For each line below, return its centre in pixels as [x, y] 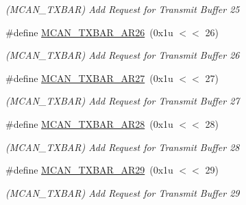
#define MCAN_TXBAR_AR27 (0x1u [89, 78]
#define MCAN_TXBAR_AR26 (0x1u [89, 32]
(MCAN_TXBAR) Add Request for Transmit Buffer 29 [123, 192]
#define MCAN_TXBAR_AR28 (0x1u [89, 123]
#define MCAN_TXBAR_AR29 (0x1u [89, 170]
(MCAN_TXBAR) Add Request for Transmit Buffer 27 [123, 101]
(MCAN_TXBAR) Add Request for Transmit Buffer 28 [123, 147]
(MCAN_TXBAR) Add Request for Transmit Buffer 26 [123, 55]
